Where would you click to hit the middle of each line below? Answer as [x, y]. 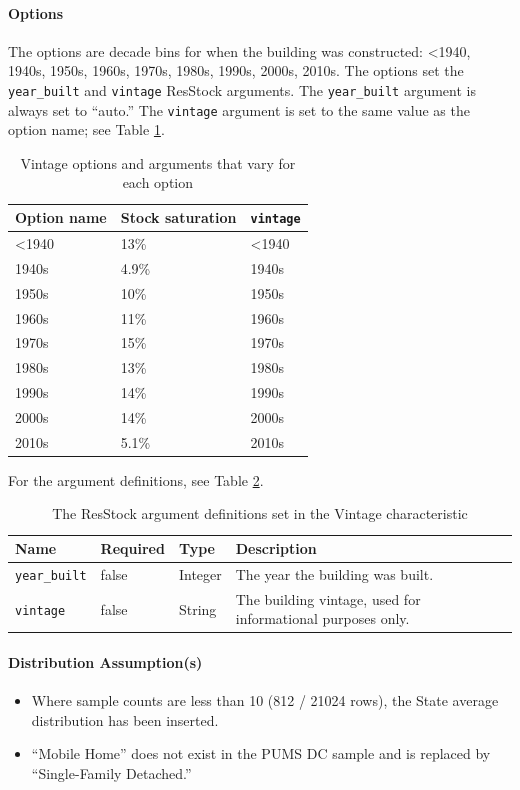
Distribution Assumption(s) [105, 662]
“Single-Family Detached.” [111, 773]
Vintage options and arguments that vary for [158, 162]
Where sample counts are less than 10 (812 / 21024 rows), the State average [265, 700]
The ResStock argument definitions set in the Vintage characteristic [260, 513]
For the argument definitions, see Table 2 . [136, 479]
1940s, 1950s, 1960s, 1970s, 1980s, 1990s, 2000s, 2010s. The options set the [236, 70]
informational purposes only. [322, 618]
